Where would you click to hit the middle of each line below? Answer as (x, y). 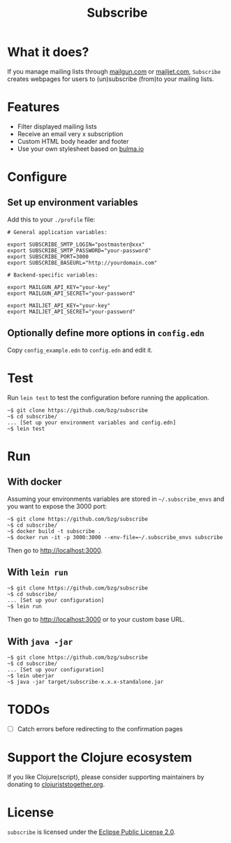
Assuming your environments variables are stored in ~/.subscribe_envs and (116, 499)
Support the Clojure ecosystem (100, 757)
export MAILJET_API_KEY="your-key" (59, 305)
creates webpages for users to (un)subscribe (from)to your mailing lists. (111, 79)
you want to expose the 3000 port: (57, 506)
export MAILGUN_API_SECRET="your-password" (72, 293)
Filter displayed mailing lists (57, 126)
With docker (35, 482)
